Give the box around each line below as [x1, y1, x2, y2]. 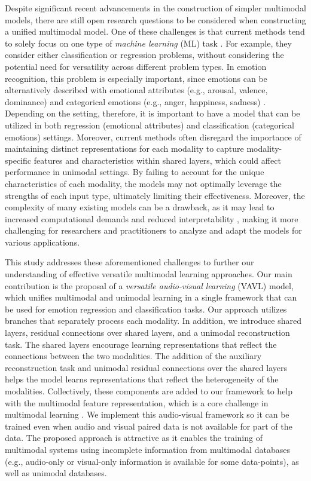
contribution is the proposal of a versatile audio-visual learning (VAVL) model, [5, 279, 294, 292]
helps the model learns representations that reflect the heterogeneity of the [5, 373, 279, 385]
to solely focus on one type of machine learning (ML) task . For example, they [5, 36, 292, 49]
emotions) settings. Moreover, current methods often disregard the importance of [5, 130, 301, 143]
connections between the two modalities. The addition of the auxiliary [5, 350, 262, 362]
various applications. [5, 235, 80, 248]
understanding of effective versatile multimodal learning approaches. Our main [5, 268, 292, 280]
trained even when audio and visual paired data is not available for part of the [5, 419, 292, 432]
